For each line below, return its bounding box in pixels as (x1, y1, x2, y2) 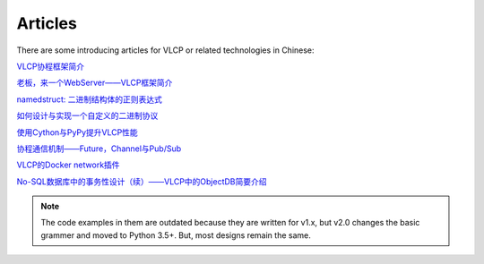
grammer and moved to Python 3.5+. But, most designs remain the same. (40, 229, 311, 241)
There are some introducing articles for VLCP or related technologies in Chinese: (16, 45, 315, 55)
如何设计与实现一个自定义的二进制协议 (16, 110, 159, 121)
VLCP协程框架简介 (16, 61, 85, 72)
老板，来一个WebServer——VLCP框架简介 (16, 77, 173, 89)
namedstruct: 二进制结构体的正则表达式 (16, 94, 163, 105)
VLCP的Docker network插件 (16, 159, 120, 170)
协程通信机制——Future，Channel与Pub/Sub (16, 143, 182, 154)
